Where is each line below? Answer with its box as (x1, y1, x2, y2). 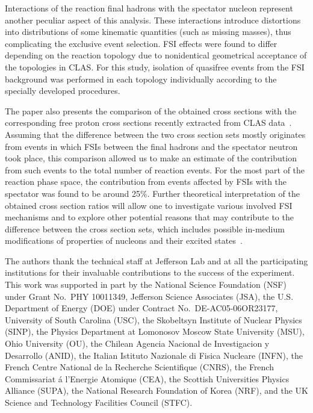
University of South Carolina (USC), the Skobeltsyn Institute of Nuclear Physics (5, 313, 302, 326)
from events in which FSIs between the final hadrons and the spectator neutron (5, 140, 298, 152)
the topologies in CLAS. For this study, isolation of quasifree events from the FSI (5, 60, 305, 73)
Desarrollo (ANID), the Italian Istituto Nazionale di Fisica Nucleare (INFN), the (5, 349, 303, 361)
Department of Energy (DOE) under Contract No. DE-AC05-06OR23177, (5, 302, 278, 314)
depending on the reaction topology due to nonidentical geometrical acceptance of (5, 49, 307, 61)
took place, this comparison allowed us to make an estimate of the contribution (5, 152, 297, 164)
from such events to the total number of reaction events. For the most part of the (5, 163, 305, 176)
